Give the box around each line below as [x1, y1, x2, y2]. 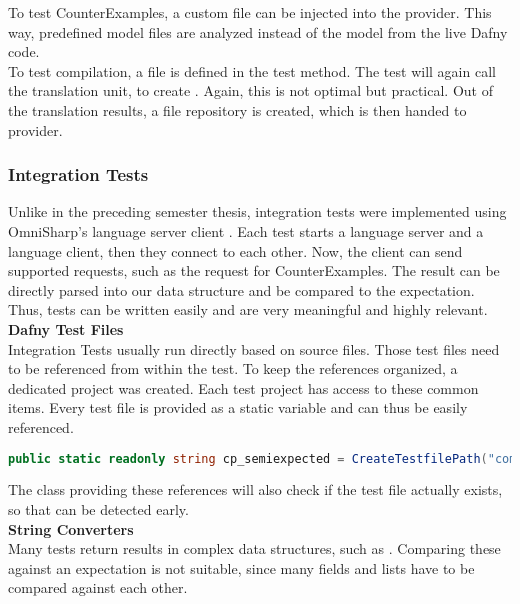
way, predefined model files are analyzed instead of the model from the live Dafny [8, 21, 508, 42]
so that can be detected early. [8, 498, 189, 519]
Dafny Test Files [8, 318, 124, 339]
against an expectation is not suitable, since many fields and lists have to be [8, 557, 475, 578]
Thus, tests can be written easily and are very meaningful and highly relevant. [8, 299, 488, 320]
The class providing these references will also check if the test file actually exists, [8, 479, 503, 500]
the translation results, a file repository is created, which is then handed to [8, 99, 467, 120]
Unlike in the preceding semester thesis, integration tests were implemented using [8, 201, 507, 222]
